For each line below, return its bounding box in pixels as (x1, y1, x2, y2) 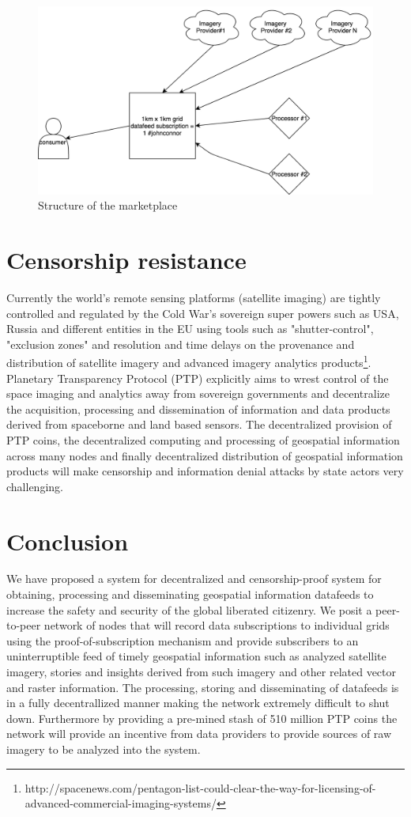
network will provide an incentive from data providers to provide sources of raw (6, 725, 392, 742)
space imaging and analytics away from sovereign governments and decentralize (6, 385, 390, 402)
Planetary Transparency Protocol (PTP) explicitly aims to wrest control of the (6, 369, 389, 386)
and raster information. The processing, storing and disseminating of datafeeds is (6, 679, 399, 695)
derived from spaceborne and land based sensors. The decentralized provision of (6, 416, 392, 433)
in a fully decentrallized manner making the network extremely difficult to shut (6, 694, 390, 711)
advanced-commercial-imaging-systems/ (25, 795, 217, 811)
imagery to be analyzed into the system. (6, 741, 201, 758)
